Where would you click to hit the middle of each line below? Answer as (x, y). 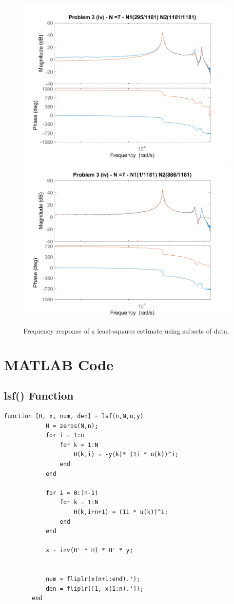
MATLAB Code (59, 364)
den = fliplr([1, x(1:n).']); (95, 589)
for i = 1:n (65, 436)
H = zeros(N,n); (72, 426)
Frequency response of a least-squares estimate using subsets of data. (126, 330)
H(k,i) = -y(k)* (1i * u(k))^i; (126, 455)
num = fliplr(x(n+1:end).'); (93, 579)
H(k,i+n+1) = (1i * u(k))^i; (121, 512)
